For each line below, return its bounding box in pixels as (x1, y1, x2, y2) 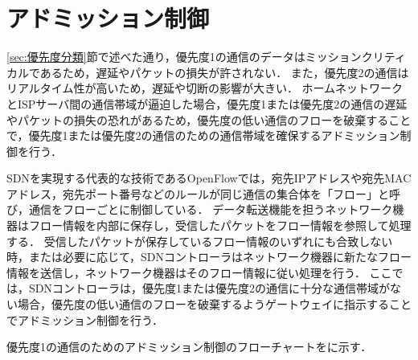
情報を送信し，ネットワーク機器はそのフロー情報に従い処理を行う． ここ (6, 264, 392, 280)
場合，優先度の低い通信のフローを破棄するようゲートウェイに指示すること (17, 296, 412, 313)
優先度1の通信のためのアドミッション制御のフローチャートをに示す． (6, 338, 372, 355)
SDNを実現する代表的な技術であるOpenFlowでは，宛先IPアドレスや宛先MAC (6, 170, 412, 186)
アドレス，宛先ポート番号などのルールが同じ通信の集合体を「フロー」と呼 (6, 185, 400, 202)
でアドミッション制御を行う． (6, 311, 163, 328)
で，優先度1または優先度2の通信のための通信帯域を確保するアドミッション (6, 127, 400, 144)
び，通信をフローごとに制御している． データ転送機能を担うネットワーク (6, 201, 393, 218)
